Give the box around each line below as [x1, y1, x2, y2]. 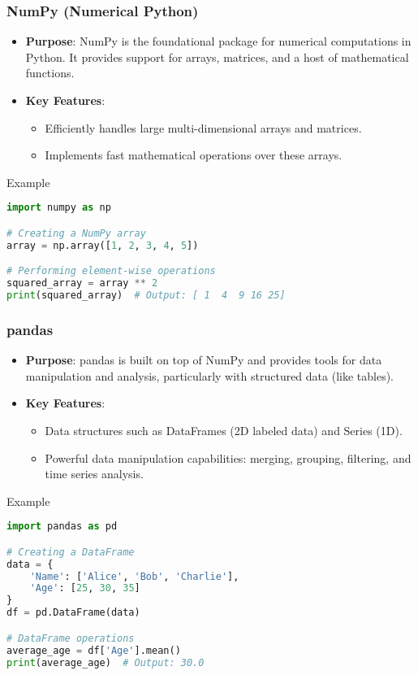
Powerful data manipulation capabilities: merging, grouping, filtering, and [45, 449, 412, 466]
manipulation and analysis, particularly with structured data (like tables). [25, 367, 394, 384]
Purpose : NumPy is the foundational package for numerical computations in [25, 33, 412, 50]
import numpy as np [6, 202, 111, 214]
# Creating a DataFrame [6, 546, 135, 558]
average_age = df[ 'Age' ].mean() [6, 644, 181, 656]
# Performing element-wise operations [6, 265, 216, 277]
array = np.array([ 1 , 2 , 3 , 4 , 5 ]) [6, 239, 199, 251]
